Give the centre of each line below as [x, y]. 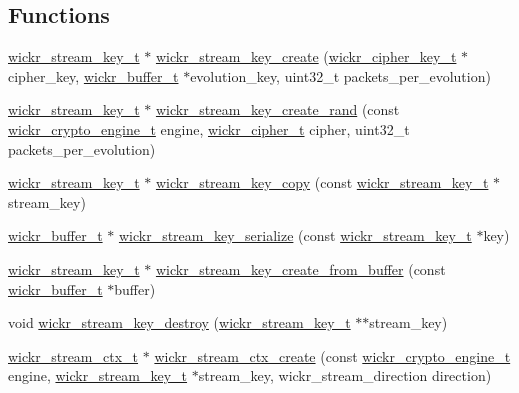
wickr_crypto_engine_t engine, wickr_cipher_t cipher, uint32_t [209, 128]
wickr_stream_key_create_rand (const [277, 109]
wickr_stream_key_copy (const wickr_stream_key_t [322, 182]
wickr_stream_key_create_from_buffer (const [300, 268]
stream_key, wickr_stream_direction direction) [345, 375]
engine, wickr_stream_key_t [98, 375]
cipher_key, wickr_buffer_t [93, 75]
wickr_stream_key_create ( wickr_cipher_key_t [306, 56]
